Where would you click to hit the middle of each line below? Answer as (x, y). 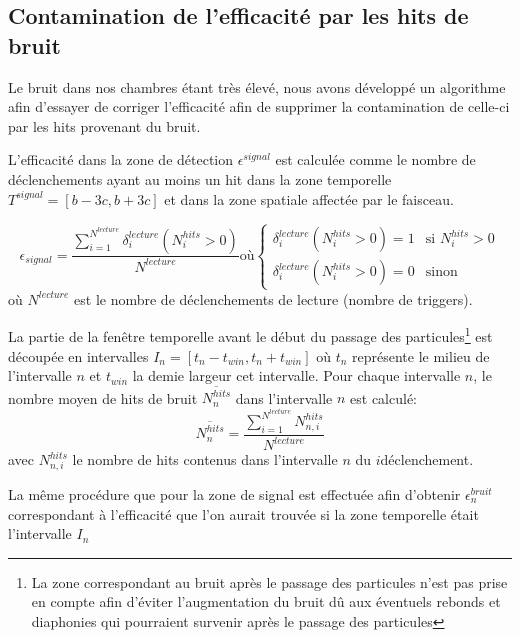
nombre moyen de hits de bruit (103, 397)
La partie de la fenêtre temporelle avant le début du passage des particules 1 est (250, 334)
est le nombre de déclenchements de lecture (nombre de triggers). (273, 298)
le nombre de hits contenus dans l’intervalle (205, 459)
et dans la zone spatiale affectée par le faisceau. (309, 198)
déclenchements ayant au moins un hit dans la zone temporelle (200, 178)
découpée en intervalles (78, 355)
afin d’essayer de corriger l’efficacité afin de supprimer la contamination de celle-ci (259, 106)
